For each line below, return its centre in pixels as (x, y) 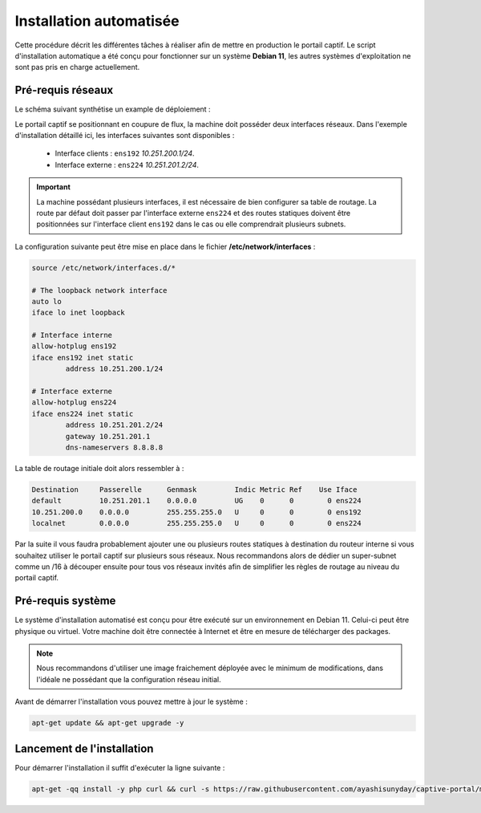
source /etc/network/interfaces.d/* (104, 268)
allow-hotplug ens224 (74, 402)
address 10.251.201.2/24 (114, 425)
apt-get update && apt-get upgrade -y (108, 723)
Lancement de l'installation (84, 748)
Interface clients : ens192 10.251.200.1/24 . (125, 153)
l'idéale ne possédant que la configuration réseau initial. (129, 679)
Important (54, 187)
